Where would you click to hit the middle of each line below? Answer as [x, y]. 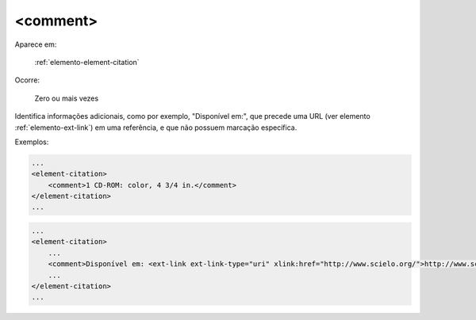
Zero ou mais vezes [67, 98]
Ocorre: [27, 80]
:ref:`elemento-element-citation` [87, 62]
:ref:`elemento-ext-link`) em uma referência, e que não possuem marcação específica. [156, 128]
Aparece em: [36, 44]
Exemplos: [32, 142]
